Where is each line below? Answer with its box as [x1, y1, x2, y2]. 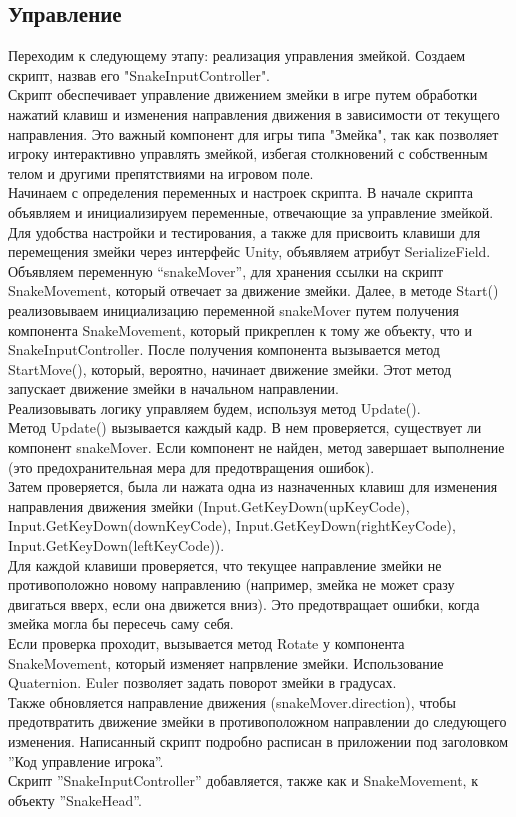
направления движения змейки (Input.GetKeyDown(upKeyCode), [8, 495, 410, 516]
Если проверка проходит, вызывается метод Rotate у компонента [8, 633, 405, 654]
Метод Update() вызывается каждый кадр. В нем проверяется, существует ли [8, 417, 482, 438]
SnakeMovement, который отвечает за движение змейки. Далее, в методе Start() [8, 280, 499, 301]
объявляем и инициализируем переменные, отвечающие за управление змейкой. [8, 201, 494, 222]
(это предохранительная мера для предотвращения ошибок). [8, 456, 375, 477]
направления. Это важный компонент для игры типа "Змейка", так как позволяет [8, 123, 499, 144]
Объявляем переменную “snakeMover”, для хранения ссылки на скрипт [8, 260, 444, 281]
